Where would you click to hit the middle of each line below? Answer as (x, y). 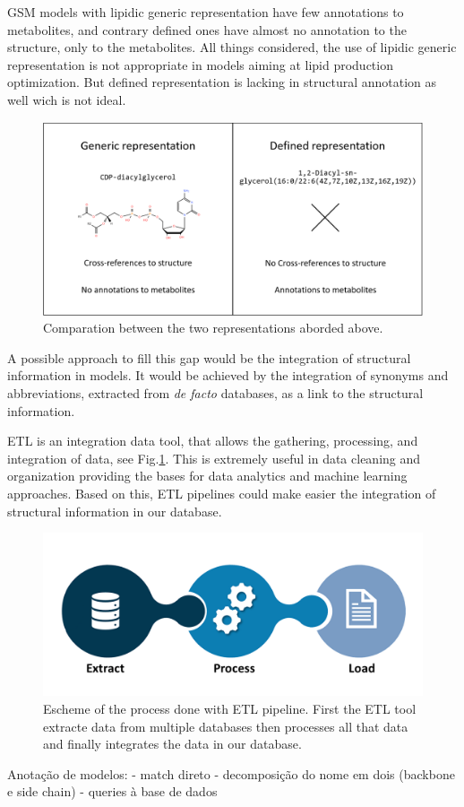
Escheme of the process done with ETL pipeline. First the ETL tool (230, 709)
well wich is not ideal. (67, 99)
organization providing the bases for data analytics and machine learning (207, 476)
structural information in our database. (115, 511)
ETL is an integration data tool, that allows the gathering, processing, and (213, 441)
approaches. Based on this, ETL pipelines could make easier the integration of (222, 494)
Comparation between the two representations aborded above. (213, 328)
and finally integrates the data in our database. (172, 744)
